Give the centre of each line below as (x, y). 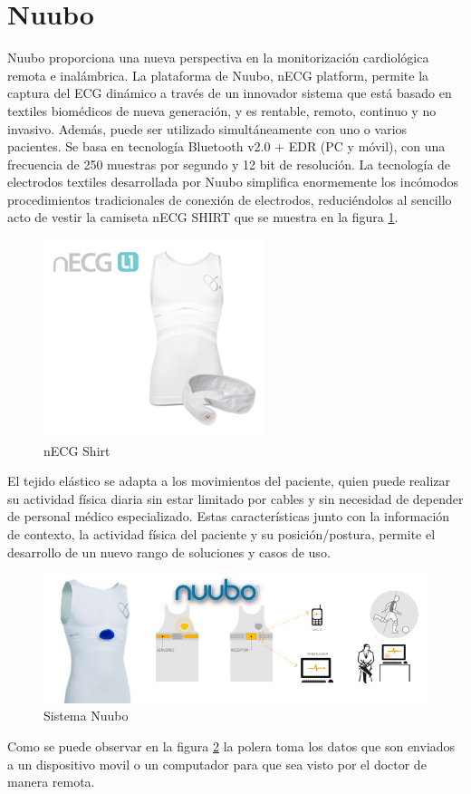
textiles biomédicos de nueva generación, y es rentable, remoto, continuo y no (222, 110)
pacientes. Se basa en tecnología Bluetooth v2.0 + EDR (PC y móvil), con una (226, 146)
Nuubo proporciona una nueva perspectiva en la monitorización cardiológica (218, 58)
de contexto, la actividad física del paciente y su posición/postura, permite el (221, 534)
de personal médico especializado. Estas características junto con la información (229, 516)
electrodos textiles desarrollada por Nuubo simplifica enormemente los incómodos (233, 182)
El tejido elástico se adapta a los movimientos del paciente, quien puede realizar (229, 481)
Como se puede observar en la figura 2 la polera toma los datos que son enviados (231, 746)
